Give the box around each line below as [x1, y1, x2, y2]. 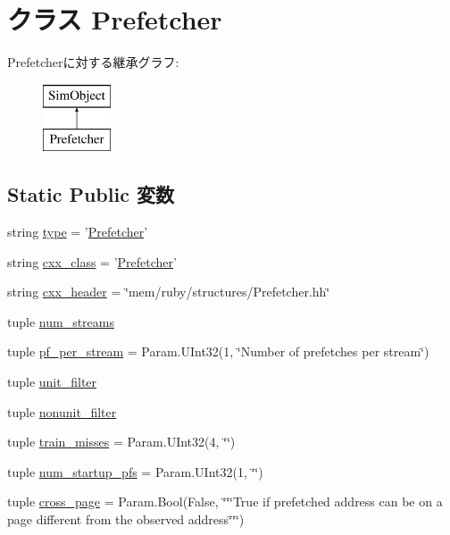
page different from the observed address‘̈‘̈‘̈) [7, 510, 245, 529]
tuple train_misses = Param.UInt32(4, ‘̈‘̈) [7, 432, 236, 451]
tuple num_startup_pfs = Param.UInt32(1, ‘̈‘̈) [7, 462, 263, 481]
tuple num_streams [7, 312, 114, 330]
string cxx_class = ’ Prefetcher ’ [7, 252, 177, 271]
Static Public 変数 [7, 180, 174, 208]
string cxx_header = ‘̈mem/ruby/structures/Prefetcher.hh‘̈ [7, 282, 330, 301]
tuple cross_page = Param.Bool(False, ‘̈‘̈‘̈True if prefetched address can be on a [7, 492, 443, 511]
